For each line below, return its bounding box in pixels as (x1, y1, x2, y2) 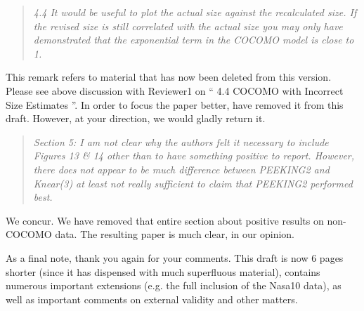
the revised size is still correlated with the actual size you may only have (33, 18, 343, 33)
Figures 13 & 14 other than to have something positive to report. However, (33, 148, 355, 163)
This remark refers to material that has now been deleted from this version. (6, 70, 332, 84)
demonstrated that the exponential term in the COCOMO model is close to (33, 32, 354, 47)
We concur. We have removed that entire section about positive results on (6, 213, 324, 227)
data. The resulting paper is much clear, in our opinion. (55, 227, 295, 241)
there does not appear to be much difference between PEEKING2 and (33, 161, 330, 176)
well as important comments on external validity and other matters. (6, 291, 298, 306)
